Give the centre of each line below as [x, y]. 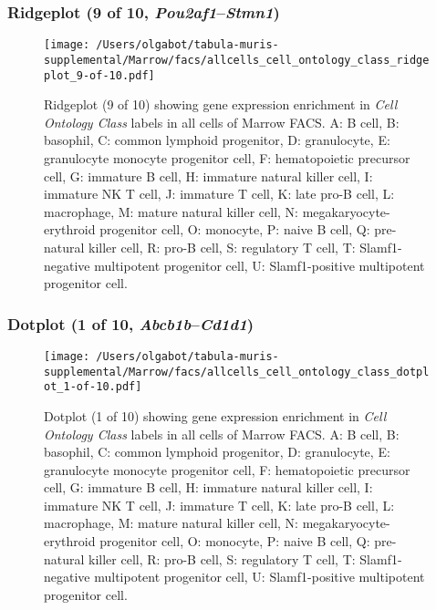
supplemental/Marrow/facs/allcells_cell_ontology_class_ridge [237, 60]
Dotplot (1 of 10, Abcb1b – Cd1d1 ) [131, 323]
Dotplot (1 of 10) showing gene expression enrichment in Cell [215, 415]
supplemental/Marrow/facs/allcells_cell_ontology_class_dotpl [237, 372]
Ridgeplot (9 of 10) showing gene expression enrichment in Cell [221, 104]
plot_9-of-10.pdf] [99, 75]
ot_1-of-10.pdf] [93, 387]
